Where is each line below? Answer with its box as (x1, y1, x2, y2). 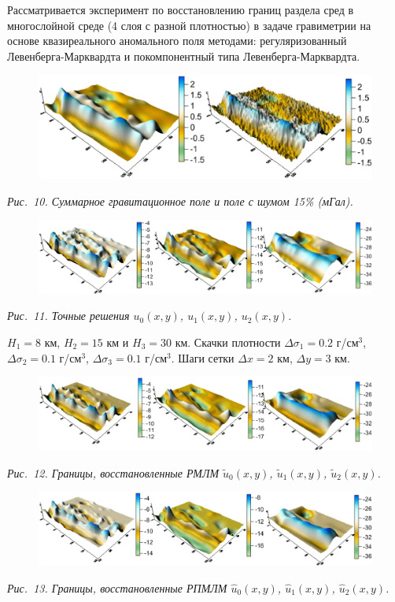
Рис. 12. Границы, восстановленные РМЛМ (7, 464, 220, 481)
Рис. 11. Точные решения (7, 307, 130, 324)
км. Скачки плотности (175, 334, 281, 350)
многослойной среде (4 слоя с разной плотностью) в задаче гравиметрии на (7, 17, 371, 33)
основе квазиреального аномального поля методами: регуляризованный (7, 32, 347, 49)
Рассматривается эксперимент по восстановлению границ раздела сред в (7, 2, 354, 17)
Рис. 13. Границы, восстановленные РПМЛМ (7, 579, 227, 596)
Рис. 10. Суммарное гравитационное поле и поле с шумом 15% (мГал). (7, 192, 353, 209)
